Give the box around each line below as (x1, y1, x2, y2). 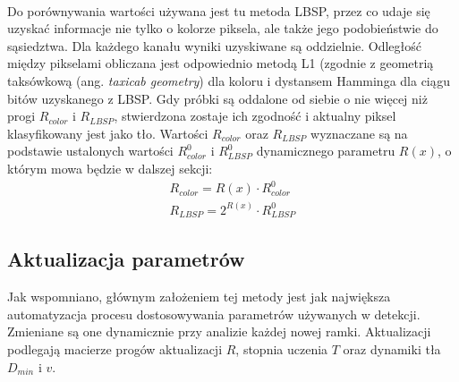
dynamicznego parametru (256, 141, 395, 160)
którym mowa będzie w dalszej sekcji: (7, 158, 213, 177)
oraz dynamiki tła (343, 339, 441, 358)
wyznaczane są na (310, 123, 408, 142)
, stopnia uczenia (235, 339, 328, 358)
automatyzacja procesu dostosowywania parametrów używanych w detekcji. (7, 304, 421, 323)
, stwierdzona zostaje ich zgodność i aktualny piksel (114, 106, 396, 125)
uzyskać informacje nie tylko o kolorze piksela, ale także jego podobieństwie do (7, 19, 438, 38)
